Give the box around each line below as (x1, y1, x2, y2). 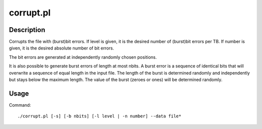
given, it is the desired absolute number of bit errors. (9, 45, 114, 51)
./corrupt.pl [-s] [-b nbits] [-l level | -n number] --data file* (17, 113, 181, 119)
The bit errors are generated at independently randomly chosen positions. (9, 54, 157, 60)
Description (9, 26, 46, 34)
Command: (9, 102, 31, 108)
